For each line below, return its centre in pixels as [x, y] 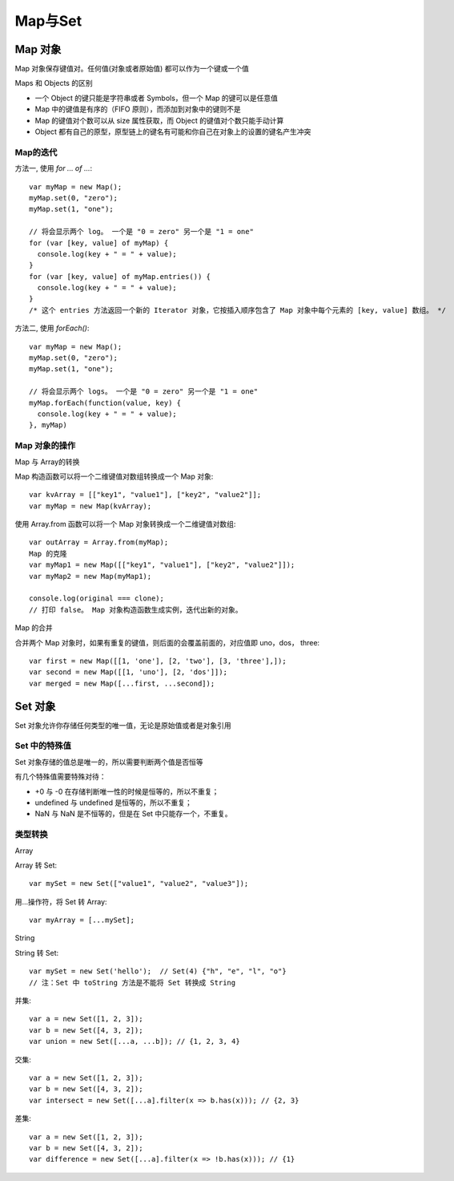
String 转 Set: [37, 952]
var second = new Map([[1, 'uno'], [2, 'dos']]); [129, 672]
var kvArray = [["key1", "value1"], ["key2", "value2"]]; [145, 495]
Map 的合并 [34, 628]
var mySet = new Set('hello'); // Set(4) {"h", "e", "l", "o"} [158, 971]
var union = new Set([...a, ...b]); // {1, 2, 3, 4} [135, 1041]
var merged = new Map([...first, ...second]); [122, 683]
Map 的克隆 [48, 554]
